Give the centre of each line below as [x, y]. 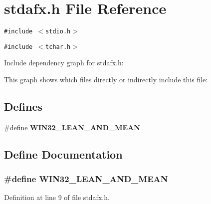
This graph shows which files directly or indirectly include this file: [106, 80]
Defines [23, 106]
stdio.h [58, 32]
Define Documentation [63, 154]
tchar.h [58, 47]
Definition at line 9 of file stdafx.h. [57, 197]
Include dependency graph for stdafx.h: [64, 63]
